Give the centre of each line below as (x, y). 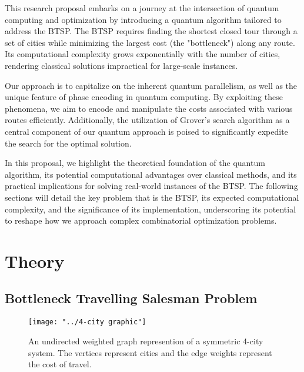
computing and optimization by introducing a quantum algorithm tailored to (143, 19)
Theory (35, 260)
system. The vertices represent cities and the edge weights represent (150, 352)
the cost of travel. (60, 364)
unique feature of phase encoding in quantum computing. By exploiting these (144, 97)
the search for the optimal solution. (68, 143)
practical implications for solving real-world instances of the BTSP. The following (151, 186)
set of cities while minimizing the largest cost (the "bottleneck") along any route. (150, 42)
